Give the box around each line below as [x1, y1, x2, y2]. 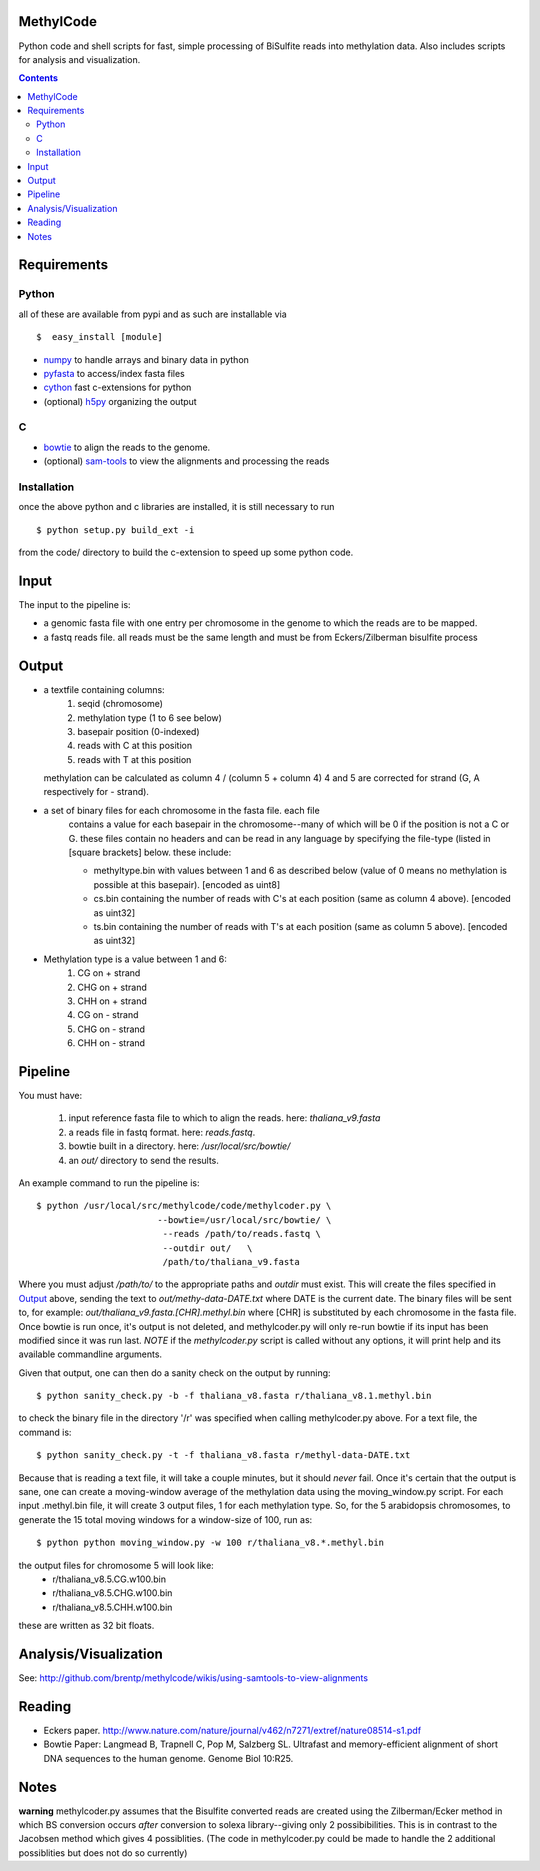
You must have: [18, 1090, 83, 1102]
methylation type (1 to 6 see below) [77, 711, 222, 724]
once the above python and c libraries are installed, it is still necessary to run [18, 501, 335, 513]
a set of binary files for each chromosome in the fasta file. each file [43, 804, 320, 816]
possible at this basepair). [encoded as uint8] [93, 878, 281, 890]
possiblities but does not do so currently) [18, 1846, 188, 1859]
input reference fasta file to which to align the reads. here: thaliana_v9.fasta [68, 1112, 381, 1124]
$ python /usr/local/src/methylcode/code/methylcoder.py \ [36, 1200, 332, 1212]
